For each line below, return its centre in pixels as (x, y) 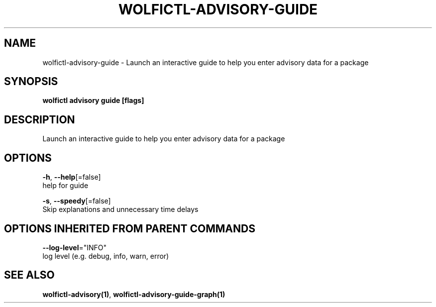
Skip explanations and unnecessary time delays (120, 209)
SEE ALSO (29, 275)
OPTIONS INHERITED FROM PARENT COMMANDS (130, 228)
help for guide (65, 186)
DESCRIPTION (40, 119)
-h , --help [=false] (72, 177)
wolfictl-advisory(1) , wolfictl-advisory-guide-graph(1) (134, 294)
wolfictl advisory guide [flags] (93, 101)
